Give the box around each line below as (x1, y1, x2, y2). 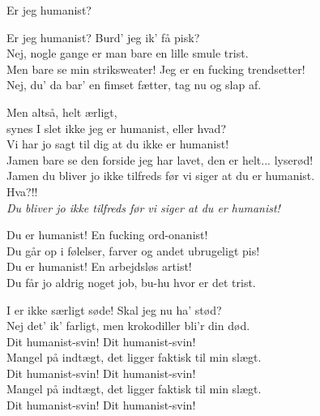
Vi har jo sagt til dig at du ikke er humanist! (6, 135, 229, 152)
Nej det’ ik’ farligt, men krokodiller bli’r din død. (6, 317, 250, 334)
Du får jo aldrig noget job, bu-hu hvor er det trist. (6, 273, 256, 290)
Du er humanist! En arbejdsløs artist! (6, 258, 192, 275)
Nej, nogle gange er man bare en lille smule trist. (6, 45, 249, 62)
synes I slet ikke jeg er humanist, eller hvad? (6, 119, 227, 136)
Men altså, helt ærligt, (6, 103, 117, 120)
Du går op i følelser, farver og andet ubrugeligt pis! (6, 242, 260, 259)
